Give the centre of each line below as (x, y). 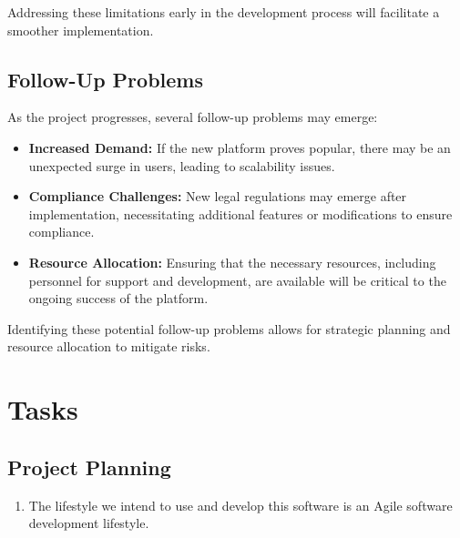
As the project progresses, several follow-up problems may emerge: (193, 117)
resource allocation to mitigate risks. (109, 346)
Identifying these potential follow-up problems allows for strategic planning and (229, 328)
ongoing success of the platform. (118, 298)
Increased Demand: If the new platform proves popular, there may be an (240, 147)
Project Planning (89, 467)
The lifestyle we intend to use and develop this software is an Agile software (240, 505)
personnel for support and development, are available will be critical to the (237, 280)
